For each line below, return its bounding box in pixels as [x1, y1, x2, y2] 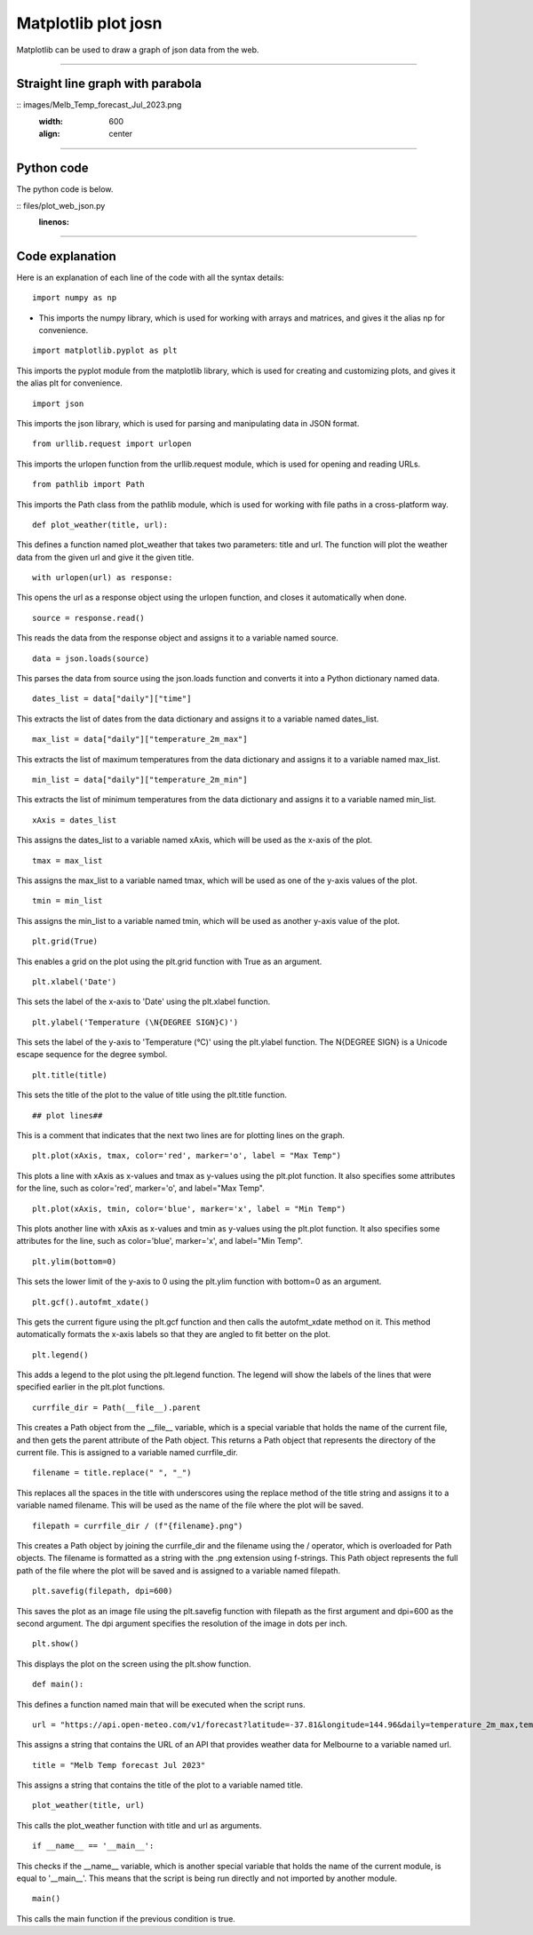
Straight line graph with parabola [16, 76, 202, 92]
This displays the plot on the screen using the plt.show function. [16, 1658, 251, 1669]
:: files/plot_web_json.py [16, 200, 106, 211]
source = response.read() [32, 613, 146, 623]
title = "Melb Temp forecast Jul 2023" [32, 1760, 206, 1770]
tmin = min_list [32, 896, 103, 906]
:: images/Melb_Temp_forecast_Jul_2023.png [16, 100, 182, 110]
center [108, 129, 133, 139]
